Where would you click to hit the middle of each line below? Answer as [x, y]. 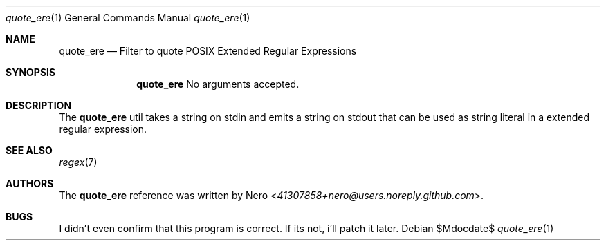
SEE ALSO [29, 150]
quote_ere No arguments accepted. [218, 84]
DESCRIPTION [39, 105]
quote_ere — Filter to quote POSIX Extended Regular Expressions [208, 51]
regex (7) [78, 162]
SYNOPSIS [31, 72]
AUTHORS [30, 183]
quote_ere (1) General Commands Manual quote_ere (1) [128, 18]
